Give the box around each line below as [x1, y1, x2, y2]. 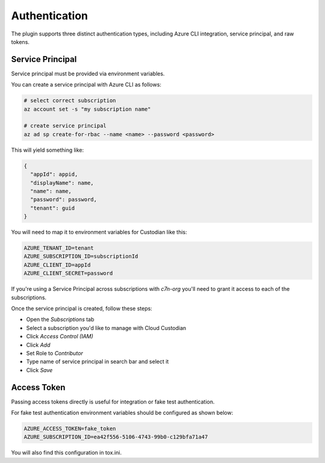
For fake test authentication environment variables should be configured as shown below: [11, 409, 234, 417]
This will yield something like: [11, 146, 84, 154]
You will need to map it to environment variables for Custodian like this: [11, 229, 188, 236]
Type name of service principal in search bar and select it [26, 358, 169, 365]
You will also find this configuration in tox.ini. [11, 449, 122, 456]
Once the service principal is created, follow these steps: [11, 305, 153, 312]
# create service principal [23, 122, 107, 129]
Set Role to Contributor [26, 349, 84, 356]
